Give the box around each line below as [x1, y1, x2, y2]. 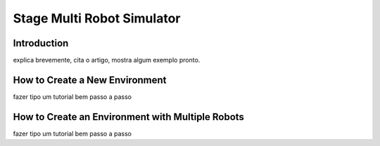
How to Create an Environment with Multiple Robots [13, 111, 244, 123]
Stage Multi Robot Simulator [13, 11, 181, 26]
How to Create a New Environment [13, 74, 167, 86]
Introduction [13, 37, 69, 49]
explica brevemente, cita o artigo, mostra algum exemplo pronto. [13, 56, 201, 65]
